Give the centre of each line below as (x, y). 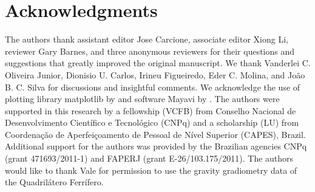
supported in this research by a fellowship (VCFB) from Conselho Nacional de (151, 110)
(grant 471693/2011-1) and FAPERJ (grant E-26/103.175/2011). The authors (149, 158)
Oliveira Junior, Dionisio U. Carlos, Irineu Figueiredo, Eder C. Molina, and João (155, 74)
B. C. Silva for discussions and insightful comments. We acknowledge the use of (153, 87)
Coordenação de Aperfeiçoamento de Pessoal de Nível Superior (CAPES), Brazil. (155, 134)
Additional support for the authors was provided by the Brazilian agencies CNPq (156, 146)
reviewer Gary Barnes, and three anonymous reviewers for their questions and (150, 51)
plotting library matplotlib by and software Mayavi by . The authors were (142, 99)
